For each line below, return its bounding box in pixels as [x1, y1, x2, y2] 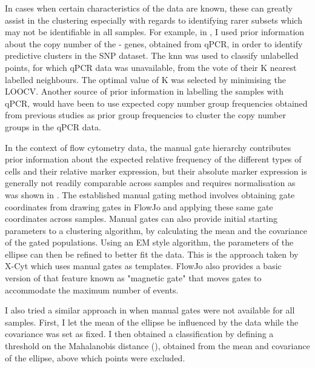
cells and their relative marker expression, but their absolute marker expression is [5, 164, 307, 177]
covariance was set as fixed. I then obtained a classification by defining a [5, 327, 274, 340]
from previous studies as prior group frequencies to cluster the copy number [5, 109, 286, 121]
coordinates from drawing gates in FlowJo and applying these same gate [5, 200, 273, 213]
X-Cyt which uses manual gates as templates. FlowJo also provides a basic [5, 259, 282, 272]
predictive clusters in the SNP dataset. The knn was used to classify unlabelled [5, 49, 299, 62]
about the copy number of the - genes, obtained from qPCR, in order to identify [5, 37, 303, 50]
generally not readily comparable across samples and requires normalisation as [5, 176, 296, 189]
